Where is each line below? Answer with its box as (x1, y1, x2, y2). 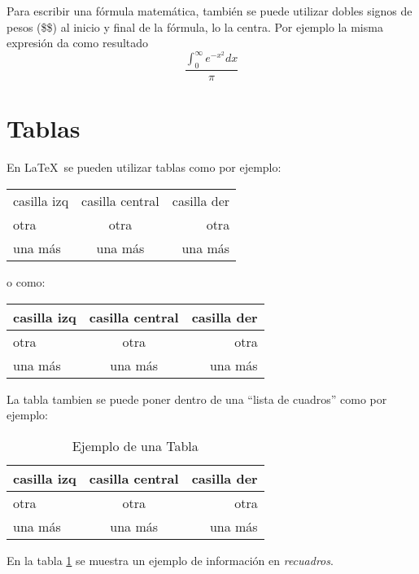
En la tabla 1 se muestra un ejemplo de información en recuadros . (7, 551, 334, 568)
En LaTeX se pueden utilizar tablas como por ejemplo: (7, 159, 282, 176)
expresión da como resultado (7, 34, 149, 51)
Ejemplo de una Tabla (72, 436, 199, 455)
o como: (7, 273, 46, 290)
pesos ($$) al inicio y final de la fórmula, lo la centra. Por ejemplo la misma (7, 18, 383, 35)
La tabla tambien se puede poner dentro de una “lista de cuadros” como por (7, 390, 387, 407)
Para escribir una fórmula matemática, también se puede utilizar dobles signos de (7, 2, 412, 19)
